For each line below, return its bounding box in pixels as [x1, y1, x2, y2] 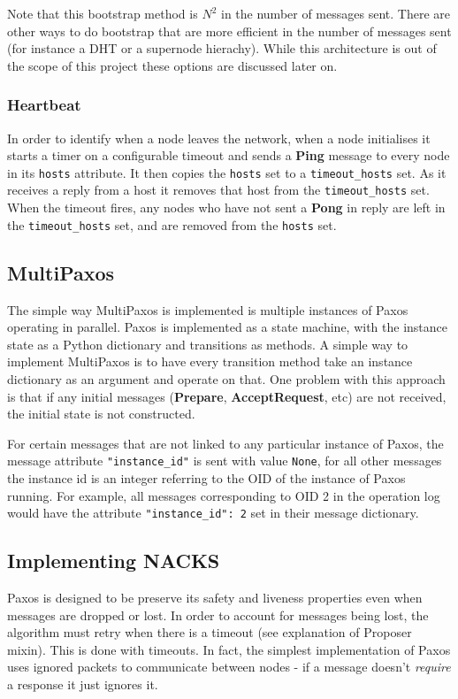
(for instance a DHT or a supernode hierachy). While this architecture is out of [7, 39, 437, 58]
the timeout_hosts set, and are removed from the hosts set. [7, 215, 337, 234]
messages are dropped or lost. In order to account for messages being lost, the [7, 605, 429, 624]
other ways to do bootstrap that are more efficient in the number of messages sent [7, 21, 452, 40]
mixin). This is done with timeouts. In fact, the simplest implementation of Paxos [7, 640, 451, 658]
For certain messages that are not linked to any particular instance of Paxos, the [7, 434, 444, 452]
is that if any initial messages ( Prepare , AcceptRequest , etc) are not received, [7, 387, 447, 405]
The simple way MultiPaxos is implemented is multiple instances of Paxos [7, 300, 408, 319]
